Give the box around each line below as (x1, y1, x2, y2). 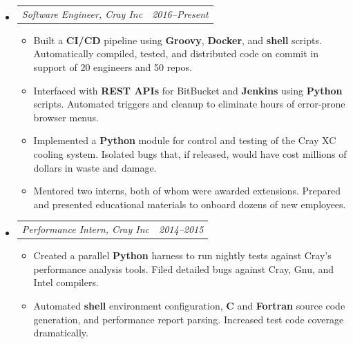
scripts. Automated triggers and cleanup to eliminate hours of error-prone (33, 97, 345, 111)
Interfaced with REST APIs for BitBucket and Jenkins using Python (33, 83, 343, 97)
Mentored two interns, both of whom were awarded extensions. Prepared (33, 183, 341, 198)
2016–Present (152, 6, 209, 21)
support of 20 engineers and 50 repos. (33, 60, 193, 74)
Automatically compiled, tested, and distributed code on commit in (33, 46, 319, 61)
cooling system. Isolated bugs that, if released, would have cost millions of (33, 147, 347, 161)
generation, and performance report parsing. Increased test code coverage (33, 312, 344, 326)
